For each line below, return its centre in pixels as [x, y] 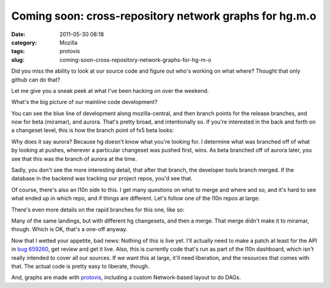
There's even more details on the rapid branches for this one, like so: [98, 209]
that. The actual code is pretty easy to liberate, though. [80, 266]
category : [24, 42]
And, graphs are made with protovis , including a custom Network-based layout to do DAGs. [126, 278]
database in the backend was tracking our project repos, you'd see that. [102, 179]
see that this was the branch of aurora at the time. [74, 158]
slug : [18, 60]
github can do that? [36, 79]
